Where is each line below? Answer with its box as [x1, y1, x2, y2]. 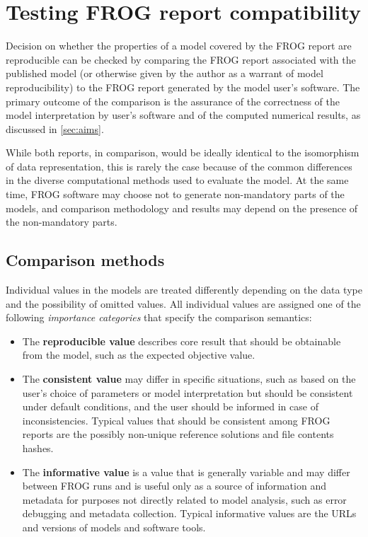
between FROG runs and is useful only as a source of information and [22, 478, 326, 493]
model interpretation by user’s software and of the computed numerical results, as [6, 108, 361, 122]
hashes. [22, 440, 54, 455]
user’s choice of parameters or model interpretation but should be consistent [22, 385, 353, 400]
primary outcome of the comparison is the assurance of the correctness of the [6, 93, 340, 108]
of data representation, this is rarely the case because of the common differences [6, 158, 352, 173]
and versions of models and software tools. [22, 519, 206, 534]
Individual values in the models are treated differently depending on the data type [6, 282, 362, 297]
